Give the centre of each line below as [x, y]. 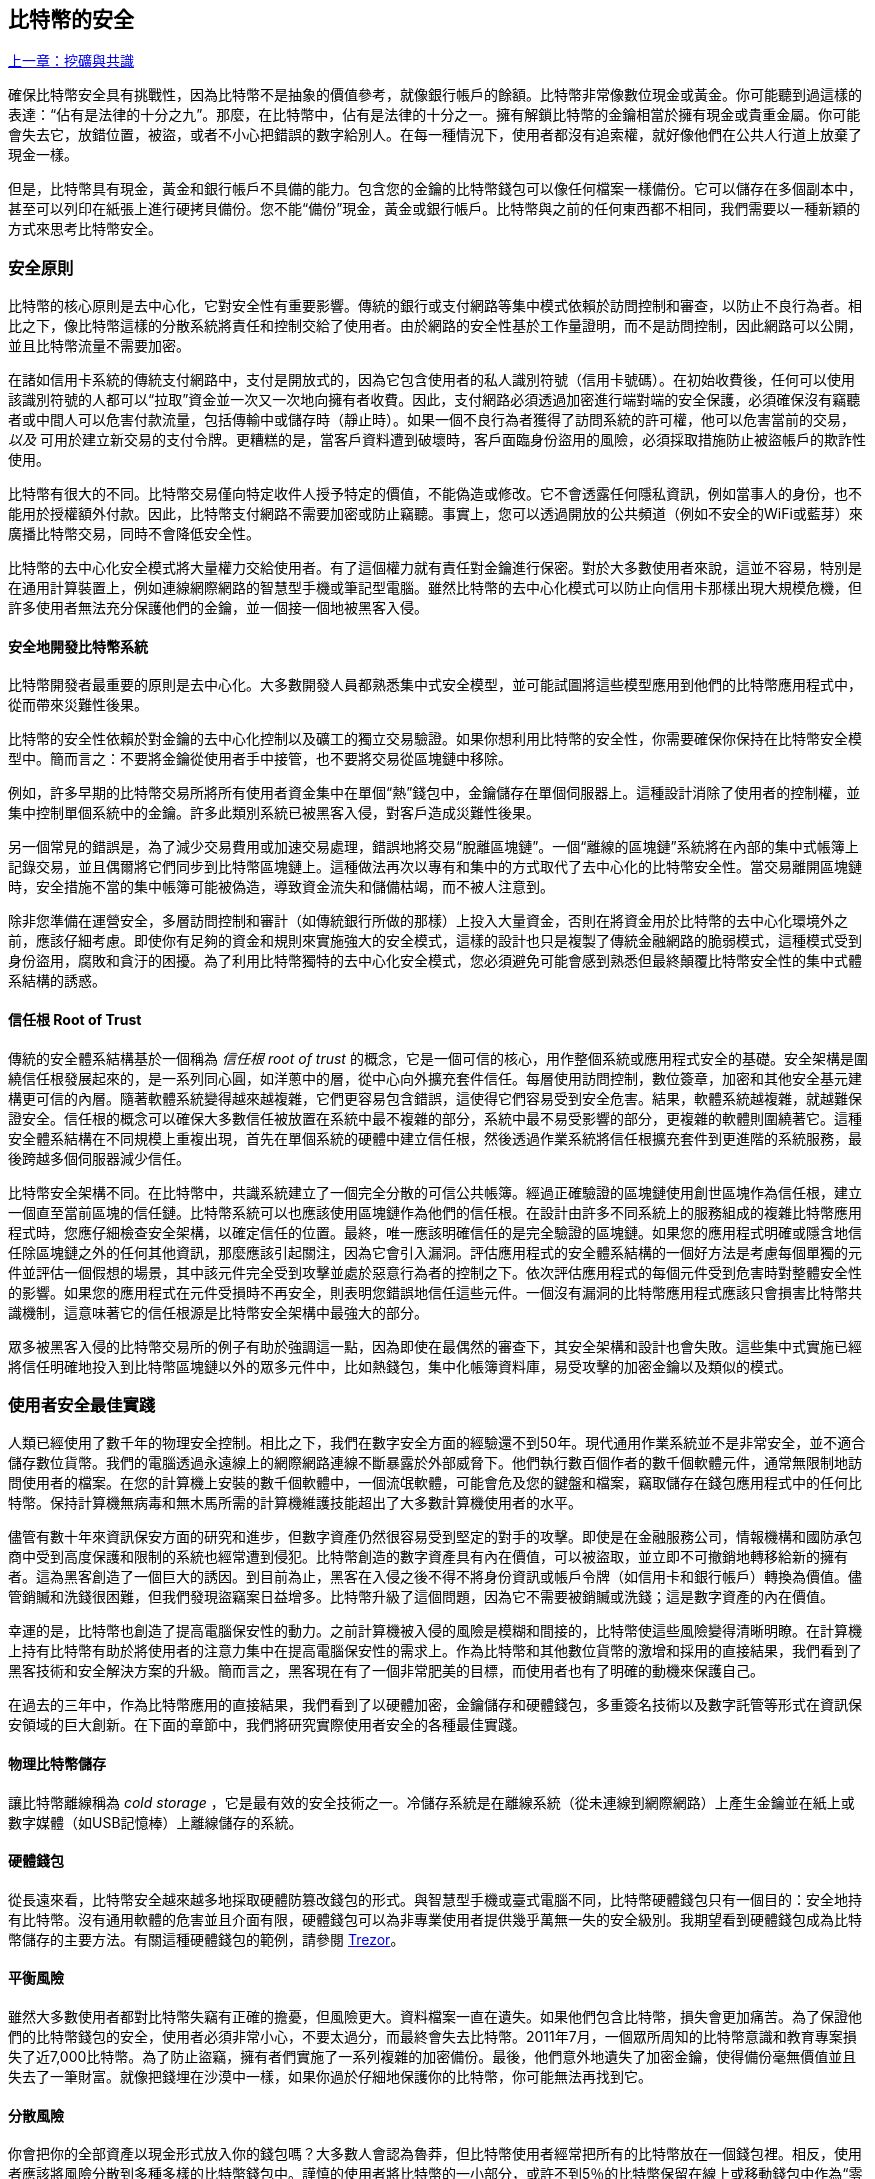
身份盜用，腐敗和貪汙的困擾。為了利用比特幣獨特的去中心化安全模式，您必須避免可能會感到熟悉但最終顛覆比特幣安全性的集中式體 [435, 961]
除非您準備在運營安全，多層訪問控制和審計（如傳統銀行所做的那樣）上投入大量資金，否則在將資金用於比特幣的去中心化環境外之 [428, 921]
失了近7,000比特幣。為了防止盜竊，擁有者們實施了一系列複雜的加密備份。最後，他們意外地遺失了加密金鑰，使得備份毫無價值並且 [432, 2057]
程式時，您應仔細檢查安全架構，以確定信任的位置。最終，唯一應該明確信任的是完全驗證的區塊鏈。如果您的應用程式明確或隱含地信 [435, 1232]
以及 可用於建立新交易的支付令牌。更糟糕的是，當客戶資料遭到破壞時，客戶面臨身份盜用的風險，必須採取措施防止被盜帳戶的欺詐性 [437, 440]
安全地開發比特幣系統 [78, 646]
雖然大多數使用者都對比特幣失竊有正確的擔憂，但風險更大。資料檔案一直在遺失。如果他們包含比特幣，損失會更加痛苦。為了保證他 [435, 2017]
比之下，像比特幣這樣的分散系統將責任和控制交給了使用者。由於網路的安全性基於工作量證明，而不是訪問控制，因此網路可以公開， [435, 326]
